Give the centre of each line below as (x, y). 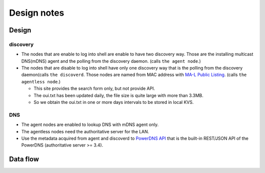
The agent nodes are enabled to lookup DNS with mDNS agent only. (90, 124)
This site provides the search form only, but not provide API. (94, 89)
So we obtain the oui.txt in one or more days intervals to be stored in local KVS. (114, 102)
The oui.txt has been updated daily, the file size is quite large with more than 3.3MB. (119, 95)
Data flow (24, 159)
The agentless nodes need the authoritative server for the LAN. (85, 131)
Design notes (37, 13)
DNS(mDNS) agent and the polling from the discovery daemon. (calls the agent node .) (111, 61)
